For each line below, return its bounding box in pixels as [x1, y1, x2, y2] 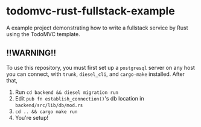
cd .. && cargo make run [14, 108, 78, 115]
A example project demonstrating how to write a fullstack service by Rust [6, 24, 188, 31]
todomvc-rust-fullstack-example [6, 4, 175, 18]
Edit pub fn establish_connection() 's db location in [14, 94, 144, 102]
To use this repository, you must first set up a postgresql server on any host [6, 64, 195, 71]
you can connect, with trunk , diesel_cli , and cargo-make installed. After [6, 70, 185, 78]
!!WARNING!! [6, 48, 56, 58]
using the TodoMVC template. [6, 30, 80, 37]
